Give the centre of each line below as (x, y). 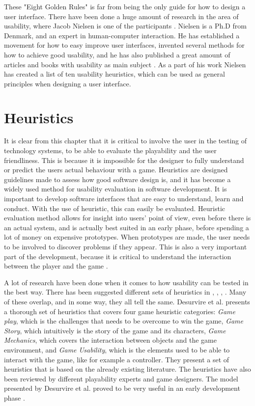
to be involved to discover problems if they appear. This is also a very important (126, 246)
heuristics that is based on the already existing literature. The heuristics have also (127, 369)
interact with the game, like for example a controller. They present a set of (117, 359)
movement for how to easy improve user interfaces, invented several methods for (124, 45)
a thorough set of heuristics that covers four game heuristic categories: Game (120, 311)
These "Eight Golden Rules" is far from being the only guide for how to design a (125, 6)
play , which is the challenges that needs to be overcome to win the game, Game (124, 321)
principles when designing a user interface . (68, 83)
